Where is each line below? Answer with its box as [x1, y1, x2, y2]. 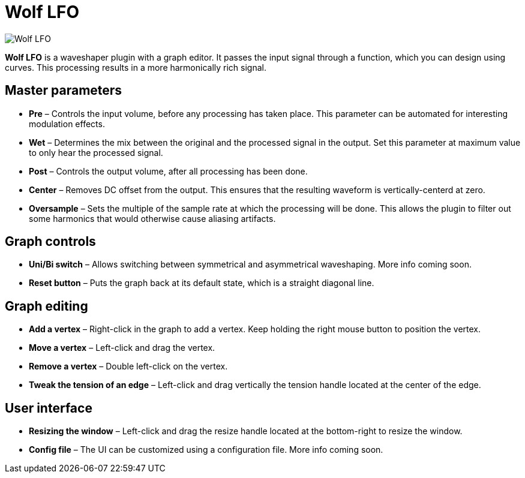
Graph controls [5, 234, 96, 249]
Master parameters [5, 83, 122, 98]
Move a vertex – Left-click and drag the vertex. [29, 342, 215, 353]
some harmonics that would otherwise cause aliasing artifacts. [29, 213, 276, 224]
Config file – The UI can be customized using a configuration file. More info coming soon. [29, 444, 383, 455]
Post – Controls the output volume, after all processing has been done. [29, 166, 308, 176]
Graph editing [5, 298, 88, 314]
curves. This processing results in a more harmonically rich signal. [5, 62, 267, 73]
